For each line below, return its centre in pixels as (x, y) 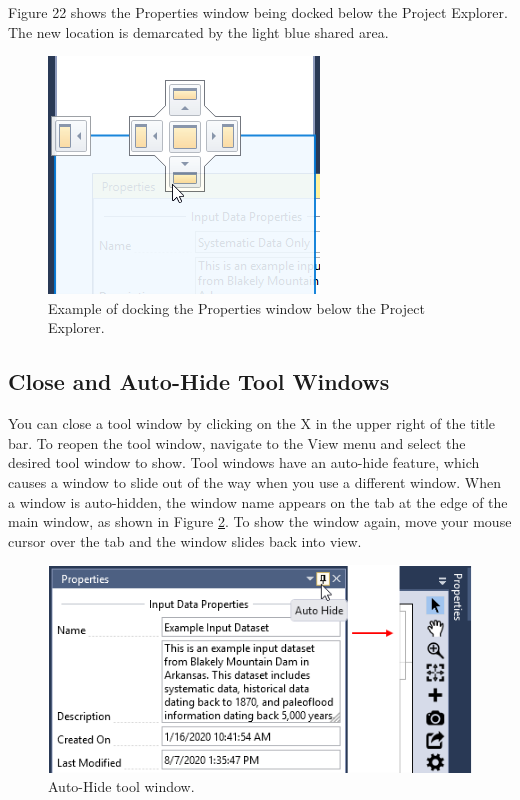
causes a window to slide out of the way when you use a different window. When (255, 481)
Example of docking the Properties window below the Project (236, 307)
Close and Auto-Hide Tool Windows (199, 381)
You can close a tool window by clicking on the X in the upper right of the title (252, 423)
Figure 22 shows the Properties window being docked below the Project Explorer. (258, 12)
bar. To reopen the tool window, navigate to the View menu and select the (237, 442)
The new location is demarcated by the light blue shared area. (198, 31)
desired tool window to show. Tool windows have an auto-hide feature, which (244, 462)
